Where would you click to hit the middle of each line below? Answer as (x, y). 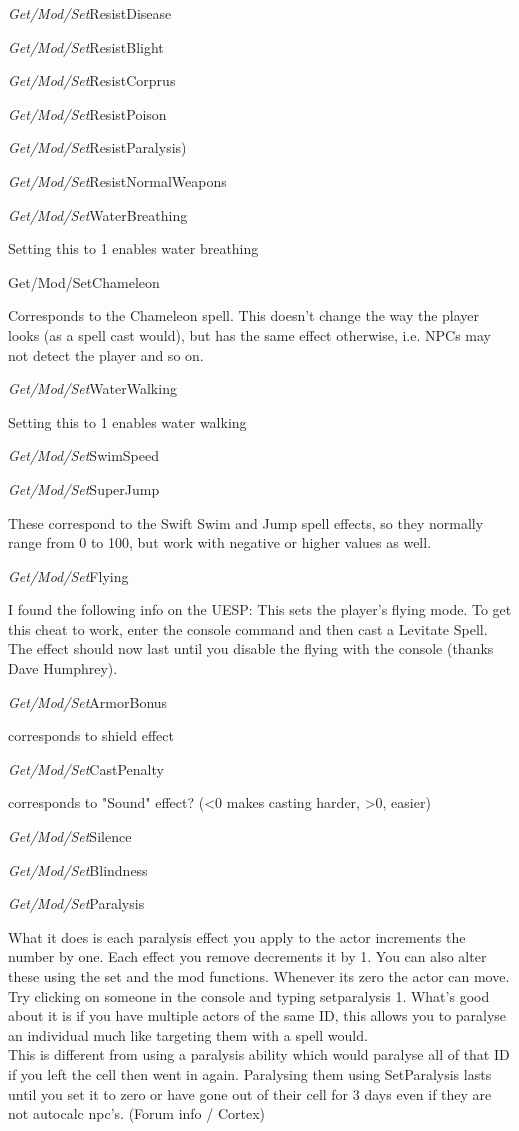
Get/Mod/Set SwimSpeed (83, 455)
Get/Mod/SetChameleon (84, 281)
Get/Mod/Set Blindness (78, 869)
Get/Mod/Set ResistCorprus (92, 80)
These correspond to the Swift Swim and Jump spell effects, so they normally (246, 522)
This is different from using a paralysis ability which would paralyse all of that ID (259, 1054)
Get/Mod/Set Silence (70, 836)
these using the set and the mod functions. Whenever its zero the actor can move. (259, 976)
